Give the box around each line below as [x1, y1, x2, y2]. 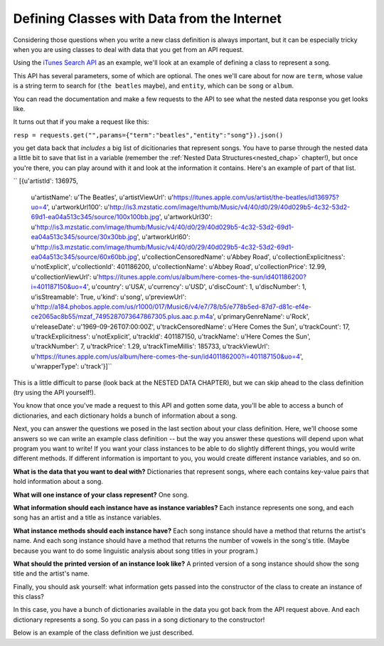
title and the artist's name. [13, 569, 90, 578]
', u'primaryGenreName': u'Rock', [212, 312, 310, 321]
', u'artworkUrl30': [159, 213, 213, 221]
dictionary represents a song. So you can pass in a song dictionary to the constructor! [13, 615, 265, 624]
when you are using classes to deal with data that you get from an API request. [13, 45, 245, 53]
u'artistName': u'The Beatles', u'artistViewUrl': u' [31, 193, 174, 201]
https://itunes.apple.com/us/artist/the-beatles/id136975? [173, 193, 339, 201]
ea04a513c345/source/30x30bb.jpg [31, 233, 138, 241]
